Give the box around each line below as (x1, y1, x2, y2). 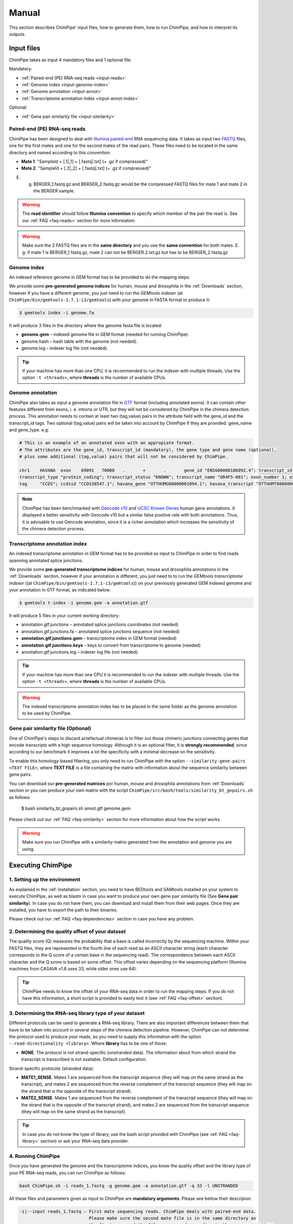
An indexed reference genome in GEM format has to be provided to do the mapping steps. (9, 274, 190, 280)
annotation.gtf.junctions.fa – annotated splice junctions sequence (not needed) (21, 628, 180, 634)
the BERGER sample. (33, 188, 75, 194)
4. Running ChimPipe (9, 1153, 61, 1159)
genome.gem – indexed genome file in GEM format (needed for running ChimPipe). (21, 331, 189, 337)
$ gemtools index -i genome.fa (19, 310, 95, 316)
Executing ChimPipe (9, 861, 72, 870)
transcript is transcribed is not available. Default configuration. (21, 1057, 147, 1062)
